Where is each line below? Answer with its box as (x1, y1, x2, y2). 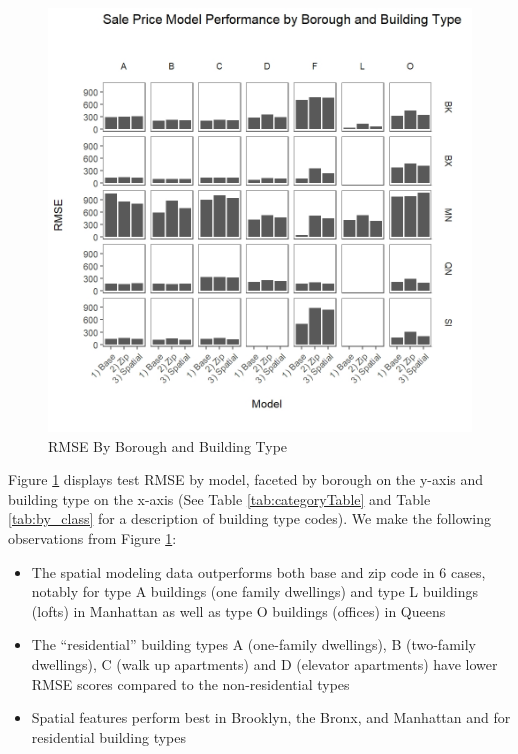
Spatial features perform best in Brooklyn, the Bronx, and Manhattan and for (31, 707, 511, 728)
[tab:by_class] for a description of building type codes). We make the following (8, 508, 492, 529)
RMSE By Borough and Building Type (48, 435, 288, 456)
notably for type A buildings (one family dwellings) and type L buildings (31, 581, 479, 602)
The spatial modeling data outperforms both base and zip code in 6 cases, (31, 561, 486, 582)
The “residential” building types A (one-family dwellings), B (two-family (31, 634, 476, 655)
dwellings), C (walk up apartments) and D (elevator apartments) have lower (31, 653, 498, 674)
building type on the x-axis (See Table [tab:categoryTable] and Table (8, 488, 431, 509)
